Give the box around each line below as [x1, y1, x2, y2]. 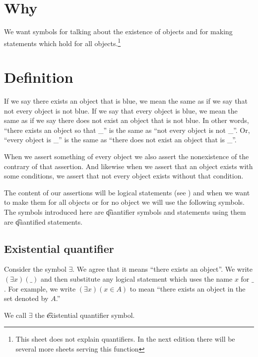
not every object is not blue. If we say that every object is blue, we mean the [4, 105, 238, 116]
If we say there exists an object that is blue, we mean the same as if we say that [4, 96, 248, 106]
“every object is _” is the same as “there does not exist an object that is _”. [4, 134, 237, 145]
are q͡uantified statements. [4, 216, 83, 227]
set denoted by [4, 293, 49, 303]
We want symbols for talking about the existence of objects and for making [4, 26, 233, 37]
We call [4, 309, 27, 320]
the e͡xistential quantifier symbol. [35, 309, 135, 320]
